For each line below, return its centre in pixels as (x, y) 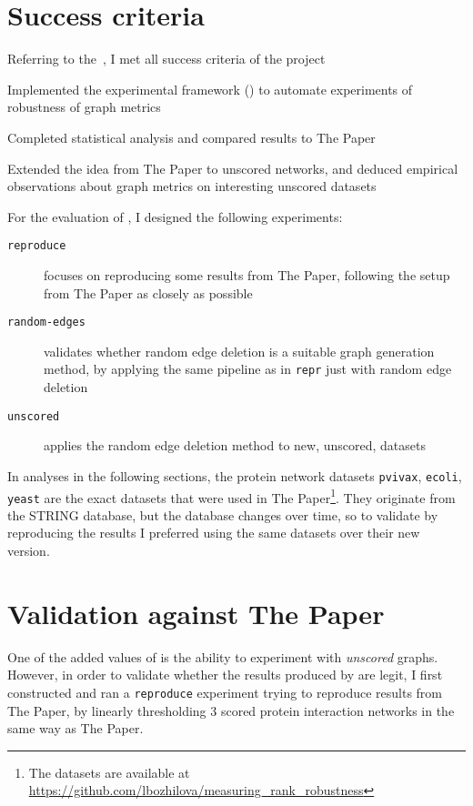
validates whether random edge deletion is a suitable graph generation (239, 351)
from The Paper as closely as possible (148, 292)
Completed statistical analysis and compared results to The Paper (191, 137)
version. (29, 551)
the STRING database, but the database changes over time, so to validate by (223, 514)
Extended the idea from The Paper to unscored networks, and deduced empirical (233, 168)
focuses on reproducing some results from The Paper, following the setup (247, 274)
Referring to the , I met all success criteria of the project (166, 59)
